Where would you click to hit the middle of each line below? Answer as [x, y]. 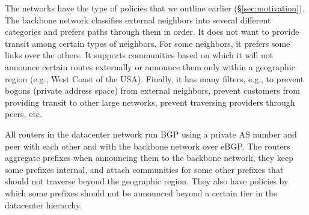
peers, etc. [23, 114]
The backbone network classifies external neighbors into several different [138, 20]
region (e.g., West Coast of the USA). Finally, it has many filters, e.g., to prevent [154, 78]
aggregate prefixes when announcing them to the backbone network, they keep [149, 158]
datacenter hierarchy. [44, 204]
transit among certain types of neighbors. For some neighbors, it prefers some [148, 43]
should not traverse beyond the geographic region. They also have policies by [147, 181]
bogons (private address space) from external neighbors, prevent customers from [152, 90]
